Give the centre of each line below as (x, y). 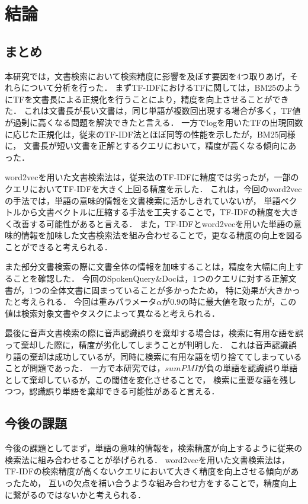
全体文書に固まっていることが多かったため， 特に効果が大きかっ (175, 290)
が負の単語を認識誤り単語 (248, 368)
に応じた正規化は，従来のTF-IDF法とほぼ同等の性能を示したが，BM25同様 (150, 134)
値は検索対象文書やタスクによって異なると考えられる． (112, 313)
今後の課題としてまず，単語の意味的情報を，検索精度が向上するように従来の (154, 448)
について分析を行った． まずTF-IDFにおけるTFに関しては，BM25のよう (161, 87)
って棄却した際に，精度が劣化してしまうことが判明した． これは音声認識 (147, 345)
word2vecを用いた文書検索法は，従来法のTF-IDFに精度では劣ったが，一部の (152, 177)
